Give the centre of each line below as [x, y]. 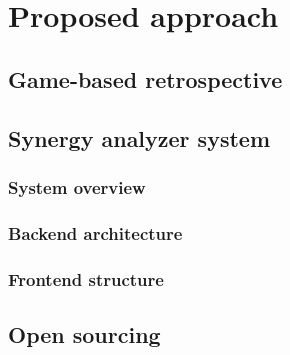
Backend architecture [95, 232]
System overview [77, 186]
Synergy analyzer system [139, 137]
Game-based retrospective [145, 78]
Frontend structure [86, 278]
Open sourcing [84, 333]
